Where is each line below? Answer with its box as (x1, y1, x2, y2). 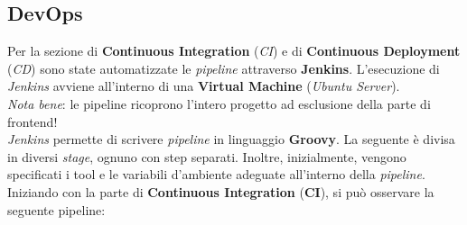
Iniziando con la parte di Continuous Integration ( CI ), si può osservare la (7, 182, 434, 201)
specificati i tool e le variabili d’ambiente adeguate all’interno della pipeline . (7, 165, 425, 184)
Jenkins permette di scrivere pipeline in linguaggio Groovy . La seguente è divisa (7, 130, 455, 148)
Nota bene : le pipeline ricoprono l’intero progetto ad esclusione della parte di (7, 94, 431, 112)
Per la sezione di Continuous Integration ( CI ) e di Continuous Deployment (7, 41, 461, 60)
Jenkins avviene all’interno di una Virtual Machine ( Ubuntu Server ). (7, 76, 400, 95)
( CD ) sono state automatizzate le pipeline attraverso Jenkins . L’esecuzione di (7, 58, 440, 77)
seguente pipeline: (7, 200, 106, 219)
